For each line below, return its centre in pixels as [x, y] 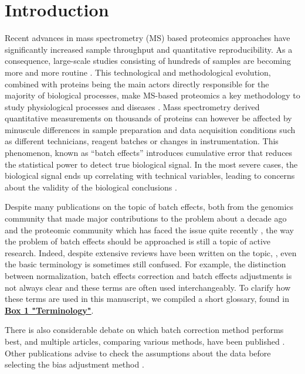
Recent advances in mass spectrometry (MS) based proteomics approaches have [148, 38]
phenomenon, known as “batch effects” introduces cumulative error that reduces [149, 153]
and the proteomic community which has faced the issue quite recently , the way [149, 229]
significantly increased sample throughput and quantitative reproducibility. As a [149, 49]
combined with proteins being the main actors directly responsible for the [137, 84]
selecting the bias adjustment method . [74, 364]
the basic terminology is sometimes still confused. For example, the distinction [145, 264]
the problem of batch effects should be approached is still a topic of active [138, 241]
